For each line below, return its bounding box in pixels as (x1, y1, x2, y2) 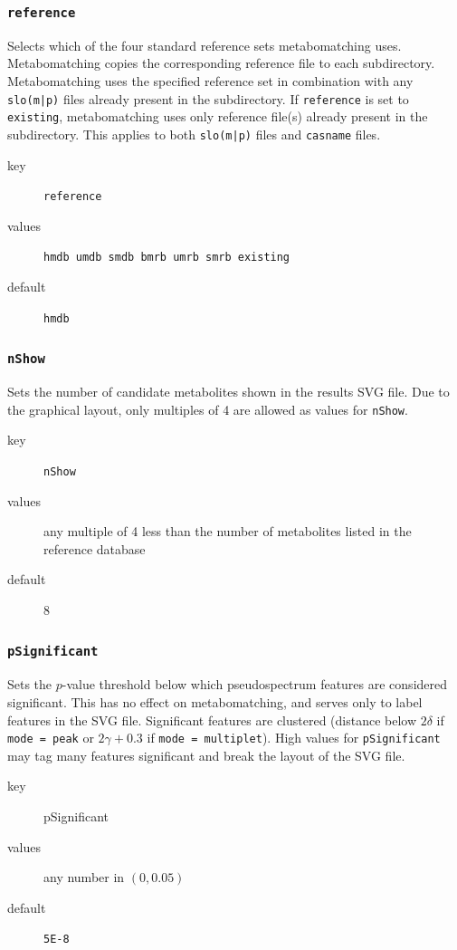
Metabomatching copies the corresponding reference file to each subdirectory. (7, 53, 435, 72)
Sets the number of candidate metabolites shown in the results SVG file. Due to (7, 382, 450, 401)
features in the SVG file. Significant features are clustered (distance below (7, 710, 417, 729)
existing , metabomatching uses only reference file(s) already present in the (7, 107, 428, 126)
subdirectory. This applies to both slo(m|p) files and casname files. (7, 124, 381, 143)
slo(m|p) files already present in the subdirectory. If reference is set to (7, 89, 409, 108)
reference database (43, 539, 146, 558)
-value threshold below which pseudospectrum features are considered (62, 675, 448, 694)
